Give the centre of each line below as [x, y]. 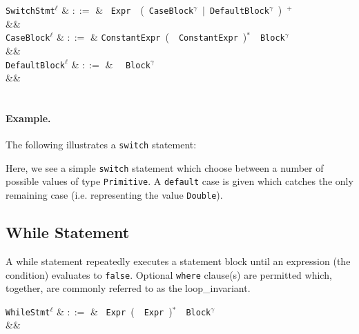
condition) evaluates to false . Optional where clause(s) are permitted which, [169, 274]
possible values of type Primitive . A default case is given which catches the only [179, 181]
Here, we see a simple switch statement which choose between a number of [165, 167]
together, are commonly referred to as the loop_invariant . [128, 288]
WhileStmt [28, 312]
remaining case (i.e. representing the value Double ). [114, 195]
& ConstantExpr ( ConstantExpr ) [168, 37]
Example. [28, 118]
